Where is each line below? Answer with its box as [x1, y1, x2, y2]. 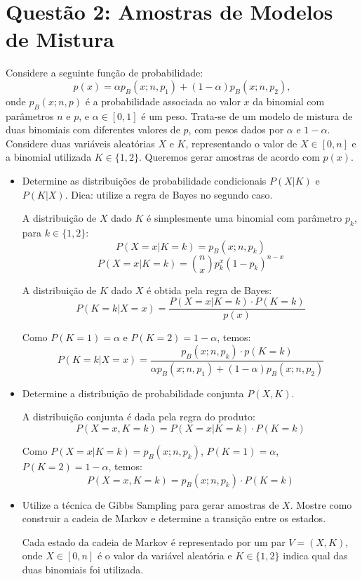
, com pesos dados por [188, 122, 284, 137]
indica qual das [283, 548, 348, 563]
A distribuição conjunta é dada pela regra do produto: [22, 409, 255, 424]
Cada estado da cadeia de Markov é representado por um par [22, 534, 286, 549]
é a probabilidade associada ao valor [85, 93, 241, 108]
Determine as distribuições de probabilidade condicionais [22, 173, 267, 188]
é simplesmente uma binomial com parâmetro [147, 211, 342, 225]
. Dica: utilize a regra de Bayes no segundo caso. [65, 187, 273, 201]
